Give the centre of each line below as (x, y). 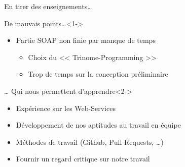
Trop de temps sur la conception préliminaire (98, 74)
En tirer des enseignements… (48, 6)
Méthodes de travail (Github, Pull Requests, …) (90, 142)
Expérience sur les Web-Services (66, 108)
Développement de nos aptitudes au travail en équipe (98, 125)
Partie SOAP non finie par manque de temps (86, 40)
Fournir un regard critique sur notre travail (83, 159)
